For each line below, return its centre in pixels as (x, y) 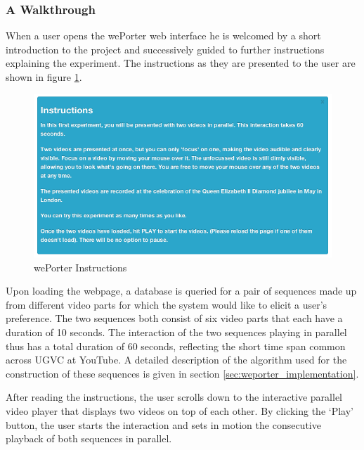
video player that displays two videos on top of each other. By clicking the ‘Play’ (180, 410)
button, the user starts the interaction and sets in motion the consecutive (163, 424)
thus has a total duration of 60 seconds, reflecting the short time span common (176, 346)
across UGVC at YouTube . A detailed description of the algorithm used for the (176, 360)
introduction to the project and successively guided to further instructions (165, 49)
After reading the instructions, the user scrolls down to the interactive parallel (174, 397)
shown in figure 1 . (44, 77)
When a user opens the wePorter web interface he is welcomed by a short (163, 36)
